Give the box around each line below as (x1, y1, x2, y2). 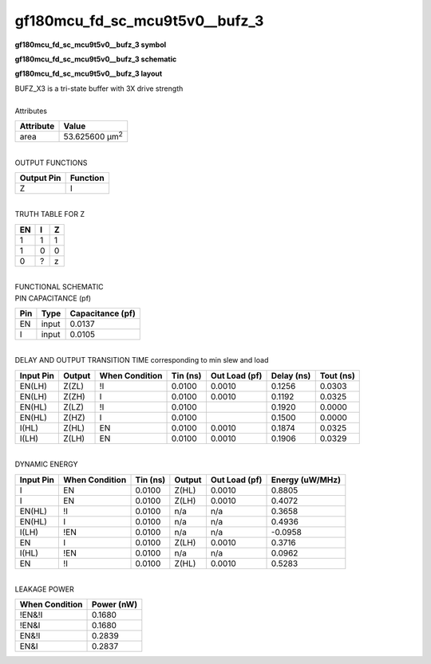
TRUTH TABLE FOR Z (14, 210, 85, 219)
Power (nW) (92, 599, 138, 610)
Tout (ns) (319, 370, 355, 381)
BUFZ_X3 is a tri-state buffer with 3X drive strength (14, 84, 184, 93)
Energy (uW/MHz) (271, 474, 341, 485)
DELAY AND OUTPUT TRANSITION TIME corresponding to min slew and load (14, 356, 269, 365)
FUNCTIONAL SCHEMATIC (14, 282, 104, 292)
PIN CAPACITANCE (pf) (14, 293, 92, 303)
